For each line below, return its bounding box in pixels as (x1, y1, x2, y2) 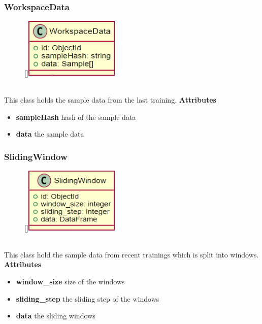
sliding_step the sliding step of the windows (16, 293, 159, 304)
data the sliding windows (16, 310, 95, 321)
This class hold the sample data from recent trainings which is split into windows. (4, 249, 259, 260)
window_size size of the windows (16, 276, 125, 287)
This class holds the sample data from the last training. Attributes (4, 94, 216, 105)
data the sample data (16, 128, 84, 139)
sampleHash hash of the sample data (16, 111, 136, 122)
